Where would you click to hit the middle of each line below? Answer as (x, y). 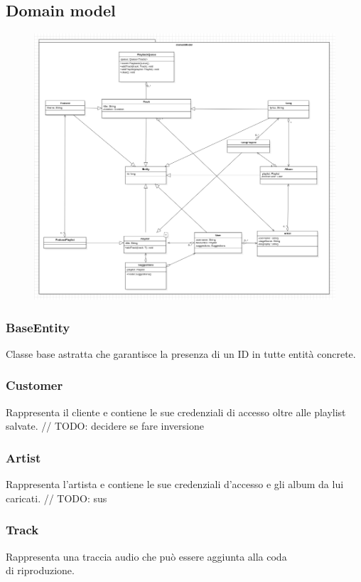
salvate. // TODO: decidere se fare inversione (105, 426)
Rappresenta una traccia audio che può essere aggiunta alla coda (146, 556)
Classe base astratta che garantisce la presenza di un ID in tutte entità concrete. (181, 353)
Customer (34, 385)
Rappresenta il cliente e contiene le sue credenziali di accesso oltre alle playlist (176, 412)
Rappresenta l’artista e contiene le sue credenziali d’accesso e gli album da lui (175, 484)
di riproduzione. (40, 570)
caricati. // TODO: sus (56, 498)
